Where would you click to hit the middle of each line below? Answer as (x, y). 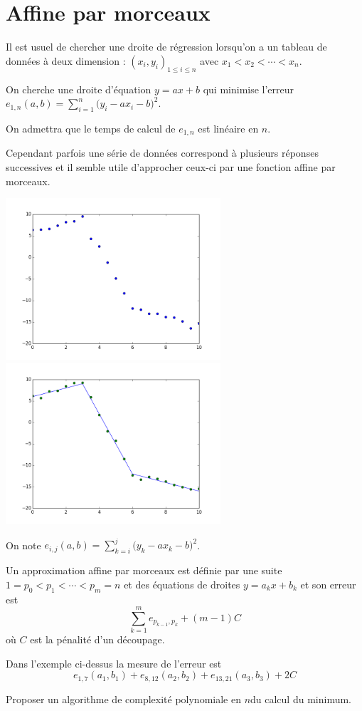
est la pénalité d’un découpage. (97, 639)
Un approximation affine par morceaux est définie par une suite (144, 570)
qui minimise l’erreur (249, 89)
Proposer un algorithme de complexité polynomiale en (123, 699)
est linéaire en (228, 128)
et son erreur (328, 584)
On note (23, 545)
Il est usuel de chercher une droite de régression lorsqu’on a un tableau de (166, 47)
